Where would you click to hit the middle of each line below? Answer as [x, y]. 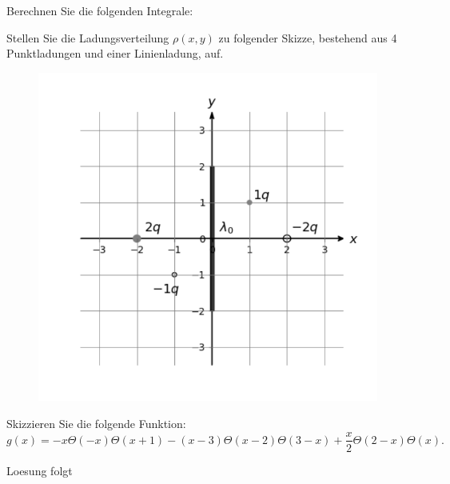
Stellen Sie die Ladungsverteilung [88, 37]
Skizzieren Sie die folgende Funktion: [96, 423]
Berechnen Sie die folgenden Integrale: [100, 10]
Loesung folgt [40, 470]
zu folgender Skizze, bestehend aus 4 [308, 37]
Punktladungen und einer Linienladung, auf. [115, 53]
